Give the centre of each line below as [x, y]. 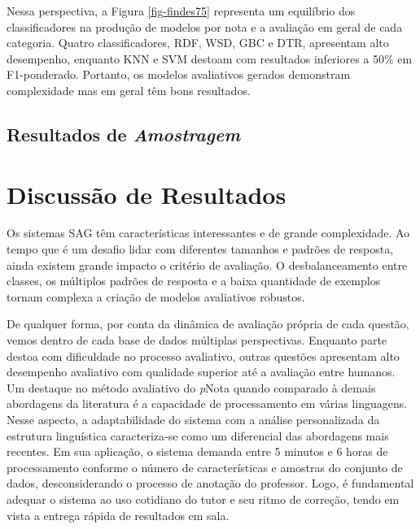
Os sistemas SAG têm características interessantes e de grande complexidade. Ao [208, 233]
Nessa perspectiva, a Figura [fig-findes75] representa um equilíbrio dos [181, 11]
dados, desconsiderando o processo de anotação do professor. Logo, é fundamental [210, 483]
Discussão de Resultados [147, 194]
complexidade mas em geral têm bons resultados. [129, 90]
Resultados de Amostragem [123, 134]
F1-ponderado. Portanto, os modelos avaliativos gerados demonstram [179, 74]
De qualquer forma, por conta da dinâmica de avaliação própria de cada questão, [208, 324]
